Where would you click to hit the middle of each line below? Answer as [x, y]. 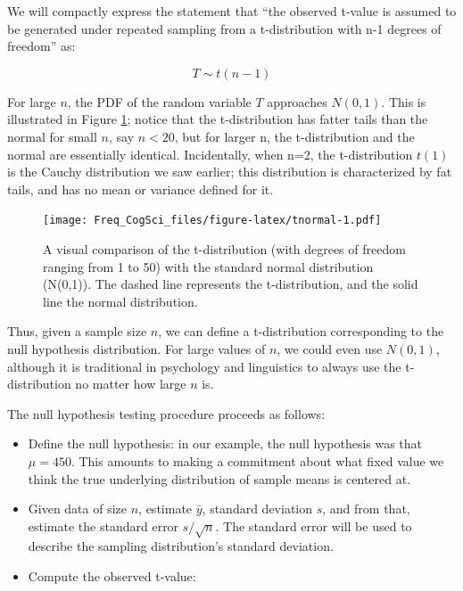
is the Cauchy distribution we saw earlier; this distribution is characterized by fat [230, 172]
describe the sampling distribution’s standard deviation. [181, 546]
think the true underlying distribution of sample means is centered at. [219, 478]
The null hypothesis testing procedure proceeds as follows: [166, 413]
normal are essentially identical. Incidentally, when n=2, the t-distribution [210, 154]
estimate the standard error [103, 525]
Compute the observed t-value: [112, 576]
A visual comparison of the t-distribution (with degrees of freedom [224, 249]
